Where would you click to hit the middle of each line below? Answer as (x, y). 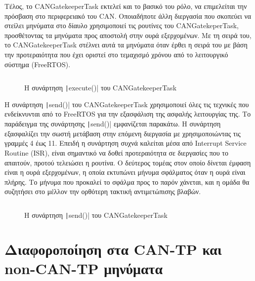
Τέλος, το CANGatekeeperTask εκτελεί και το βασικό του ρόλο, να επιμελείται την (126, 6)
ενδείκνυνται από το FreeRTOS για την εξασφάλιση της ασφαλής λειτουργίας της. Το (128, 114)
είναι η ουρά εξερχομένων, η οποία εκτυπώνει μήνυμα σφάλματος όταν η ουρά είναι (125, 172)
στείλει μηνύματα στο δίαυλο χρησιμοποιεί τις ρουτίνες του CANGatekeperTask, (122, 25)
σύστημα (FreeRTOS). (38, 64)
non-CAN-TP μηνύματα (84, 268)
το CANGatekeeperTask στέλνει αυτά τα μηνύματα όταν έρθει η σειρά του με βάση (126, 45)
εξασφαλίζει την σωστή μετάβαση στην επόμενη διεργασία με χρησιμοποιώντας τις (123, 133)
